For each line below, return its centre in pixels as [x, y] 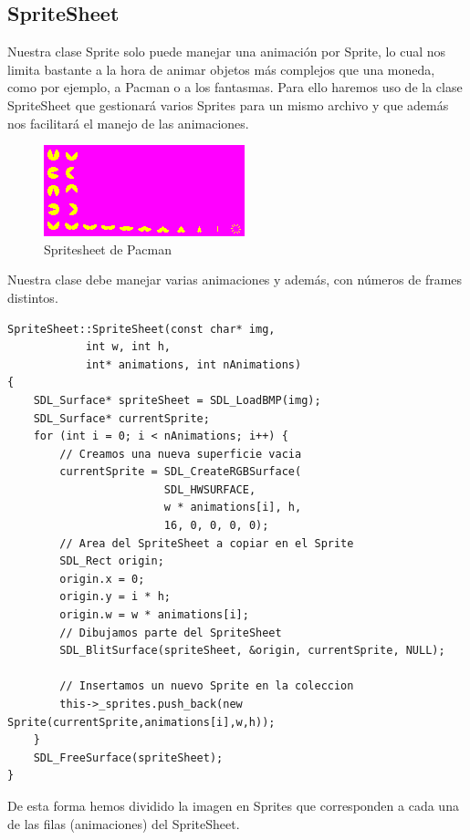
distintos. [33, 297]
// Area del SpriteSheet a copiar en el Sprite [207, 543]
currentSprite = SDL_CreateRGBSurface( [181, 472]
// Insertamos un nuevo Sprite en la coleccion [207, 686]
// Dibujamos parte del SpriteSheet [171, 633]
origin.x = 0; [102, 579]
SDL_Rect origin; [112, 561]
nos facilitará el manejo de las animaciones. [128, 123]
